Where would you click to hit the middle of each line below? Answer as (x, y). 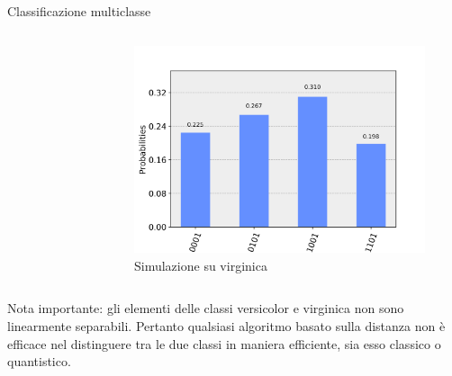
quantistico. (39, 361)
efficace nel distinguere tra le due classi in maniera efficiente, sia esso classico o (224, 343)
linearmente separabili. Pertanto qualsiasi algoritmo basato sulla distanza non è (226, 325)
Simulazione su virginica (201, 265)
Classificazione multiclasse (79, 11)
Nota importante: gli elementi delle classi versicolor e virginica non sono (206, 308)
